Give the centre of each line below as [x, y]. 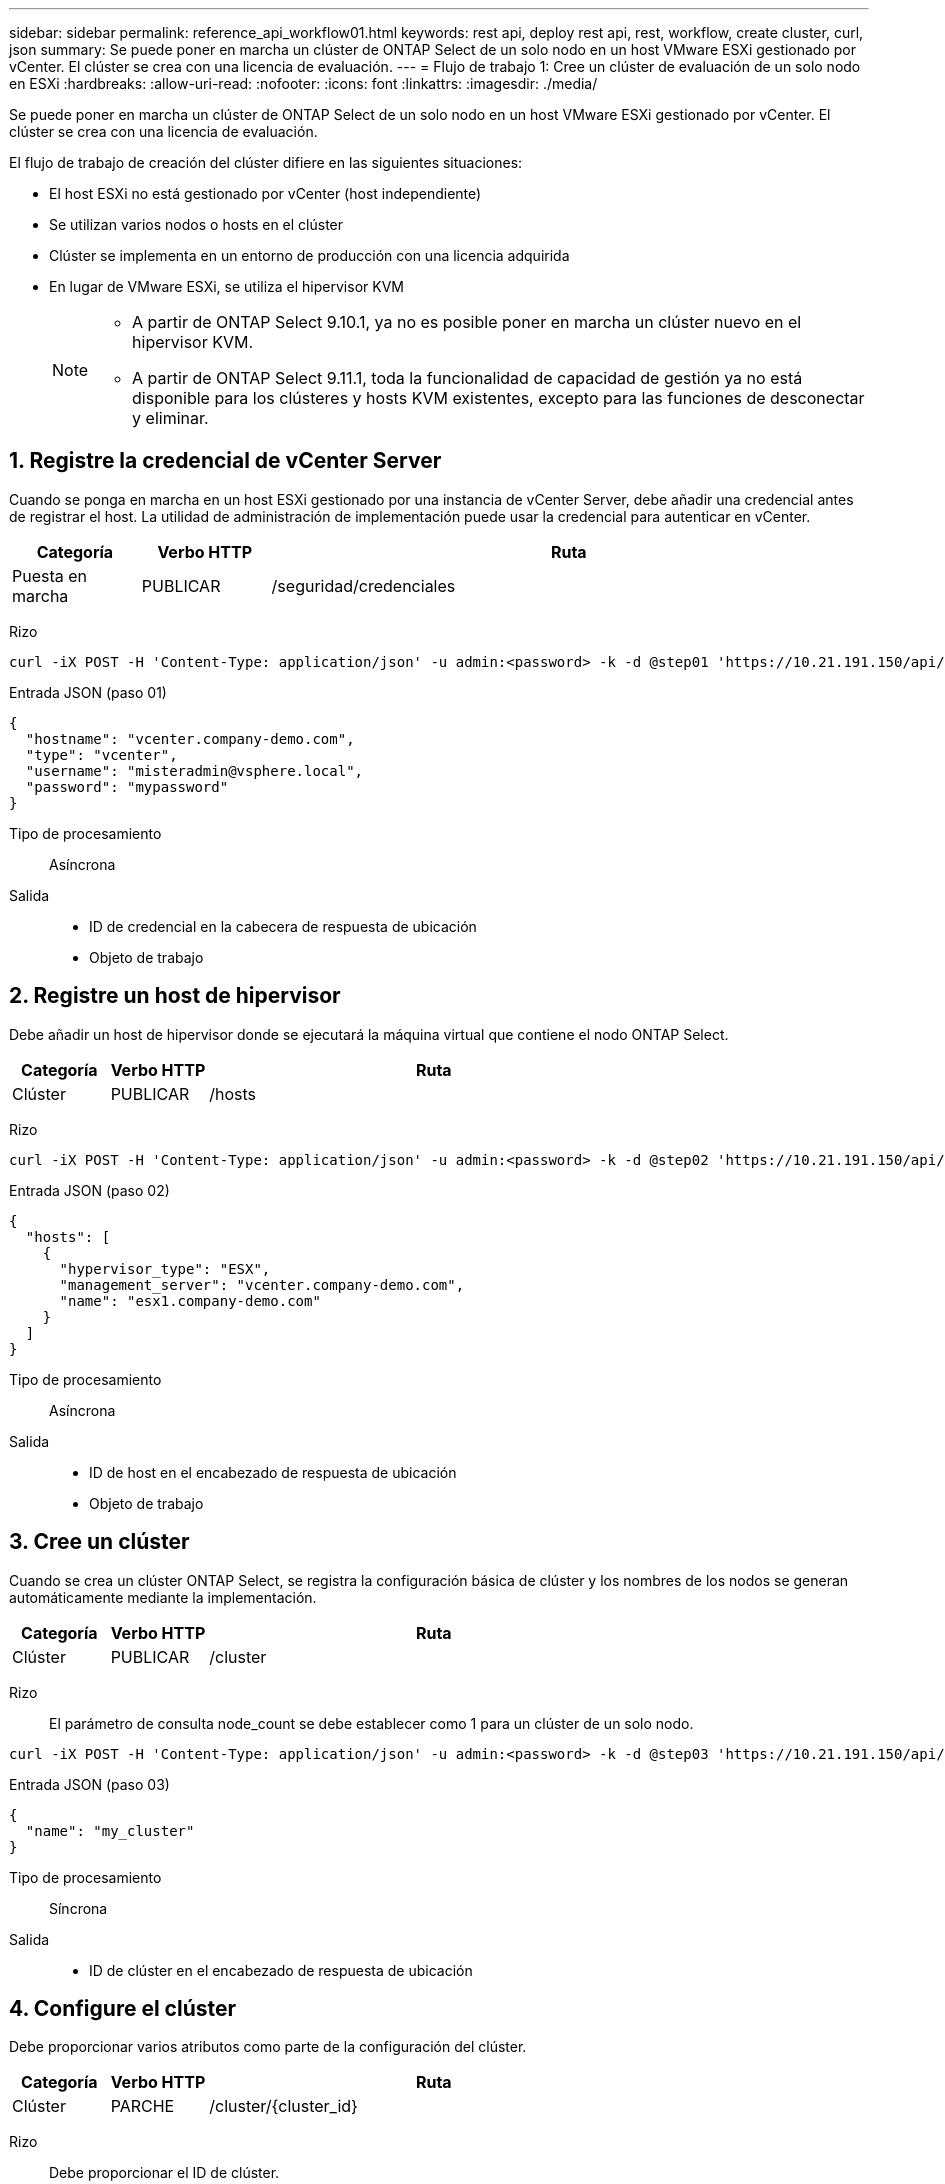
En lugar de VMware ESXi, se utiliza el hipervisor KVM [226, 286]
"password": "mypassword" [127, 786]
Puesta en [50, 575]
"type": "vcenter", [101, 754]
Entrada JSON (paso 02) [89, 1190]
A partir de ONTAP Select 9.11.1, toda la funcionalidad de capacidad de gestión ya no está [467, 378]
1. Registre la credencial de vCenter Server [225, 461]
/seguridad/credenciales [363, 585]
